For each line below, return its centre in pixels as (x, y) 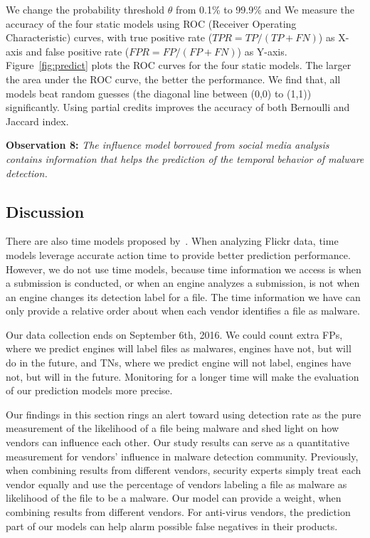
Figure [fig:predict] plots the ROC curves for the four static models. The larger (179, 65)
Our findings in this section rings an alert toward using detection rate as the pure (184, 414)
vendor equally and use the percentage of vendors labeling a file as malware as (176, 484)
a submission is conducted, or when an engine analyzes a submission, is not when (183, 283)
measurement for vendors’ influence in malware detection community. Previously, (182, 456)
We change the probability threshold (85, 9)
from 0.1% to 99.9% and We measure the (265, 9)
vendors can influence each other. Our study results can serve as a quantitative (178, 442)
